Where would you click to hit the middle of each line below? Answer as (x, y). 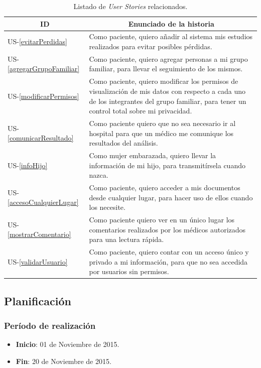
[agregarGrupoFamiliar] (44, 69)
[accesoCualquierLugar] (43, 202)
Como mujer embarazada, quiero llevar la (153, 155)
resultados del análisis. (123, 143)
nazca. (99, 175)
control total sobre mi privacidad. (141, 111)
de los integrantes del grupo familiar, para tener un (168, 101)
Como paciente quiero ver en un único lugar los (162, 220)
